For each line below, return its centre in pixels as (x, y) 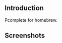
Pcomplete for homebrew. (31, 20)
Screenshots (25, 36)
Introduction (24, 8)
